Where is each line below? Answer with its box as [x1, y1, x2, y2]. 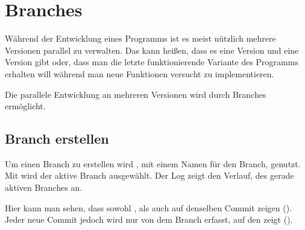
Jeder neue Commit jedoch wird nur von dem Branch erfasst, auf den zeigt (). [5, 213, 293, 226]
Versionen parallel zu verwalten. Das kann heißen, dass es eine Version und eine [5, 43, 299, 56]
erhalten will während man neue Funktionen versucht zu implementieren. [5, 67, 274, 80]
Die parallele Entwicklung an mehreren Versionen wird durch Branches [5, 88, 266, 100]
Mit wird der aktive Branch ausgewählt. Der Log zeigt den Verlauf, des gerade [5, 169, 294, 182]
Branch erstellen [5, 129, 109, 148]
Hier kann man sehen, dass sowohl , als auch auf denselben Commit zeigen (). [5, 201, 292, 214]
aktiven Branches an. [5, 181, 83, 194]
